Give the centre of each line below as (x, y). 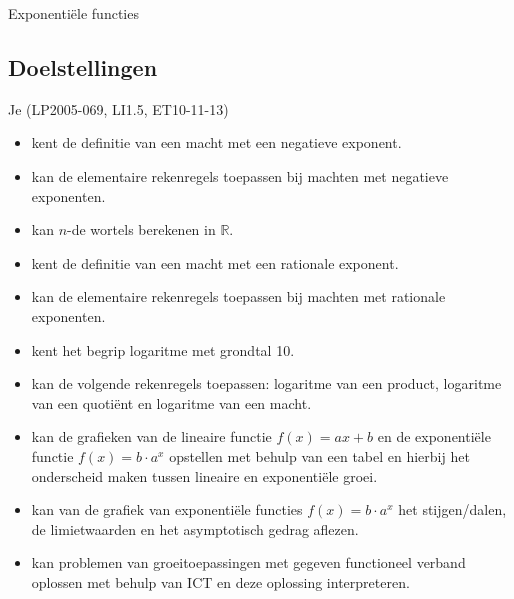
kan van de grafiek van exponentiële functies (167, 509)
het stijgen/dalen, (452, 509)
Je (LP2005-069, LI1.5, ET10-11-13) (118, 108)
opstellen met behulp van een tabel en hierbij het (319, 455)
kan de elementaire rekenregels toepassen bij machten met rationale (238, 296)
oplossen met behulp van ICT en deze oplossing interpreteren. (220, 581)
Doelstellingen (83, 66)
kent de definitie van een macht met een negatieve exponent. (216, 142)
